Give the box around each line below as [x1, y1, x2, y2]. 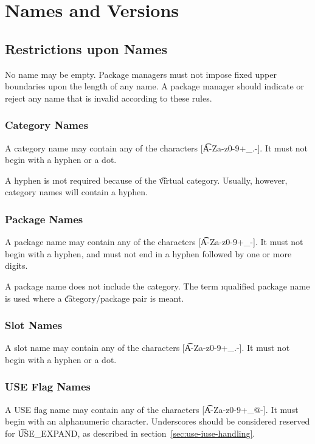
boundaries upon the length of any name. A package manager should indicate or [5, 80, 304, 92]
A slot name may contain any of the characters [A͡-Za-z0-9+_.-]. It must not [5, 341, 290, 354]
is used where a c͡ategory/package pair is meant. [5, 291, 184, 304]
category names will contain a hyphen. [5, 186, 148, 198]
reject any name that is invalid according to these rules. [5, 91, 212, 104]
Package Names [5, 211, 83, 226]
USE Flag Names [5, 379, 91, 394]
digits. [5, 259, 28, 272]
